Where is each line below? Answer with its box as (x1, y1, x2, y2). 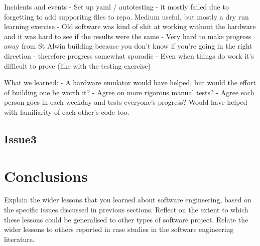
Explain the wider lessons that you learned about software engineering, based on (4, 194, 251, 205)
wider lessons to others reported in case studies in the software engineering (4, 224, 234, 234)
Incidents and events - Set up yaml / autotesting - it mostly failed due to (4, 2, 229, 12)
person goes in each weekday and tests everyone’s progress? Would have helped (4, 97, 247, 107)
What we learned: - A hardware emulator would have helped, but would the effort (4, 77, 256, 88)
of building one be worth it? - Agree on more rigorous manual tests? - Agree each (4, 87, 254, 97)
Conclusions (4, 165, 88, 186)
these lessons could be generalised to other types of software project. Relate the (4, 214, 248, 224)
